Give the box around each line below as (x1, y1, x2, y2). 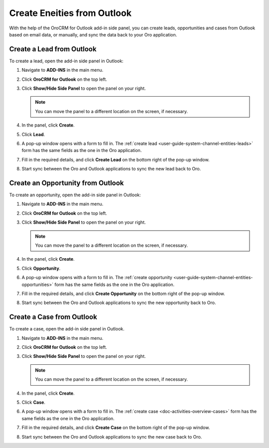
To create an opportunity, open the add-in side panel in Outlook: (9, 192, 141, 198)
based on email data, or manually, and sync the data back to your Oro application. (9, 31, 177, 37)
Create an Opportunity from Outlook (9, 178, 124, 187)
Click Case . (21, 399, 46, 405)
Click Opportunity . (21, 265, 61, 271)
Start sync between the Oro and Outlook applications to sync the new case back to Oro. (21, 434, 202, 440)
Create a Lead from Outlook (9, 45, 97, 53)
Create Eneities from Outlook (9, 7, 132, 18)
